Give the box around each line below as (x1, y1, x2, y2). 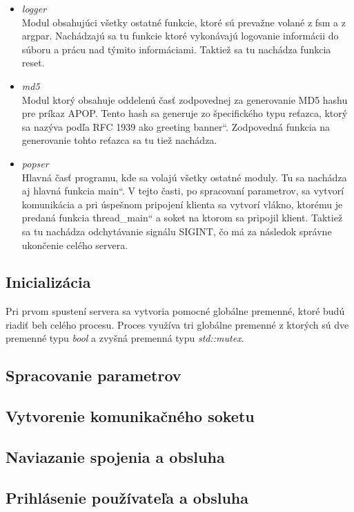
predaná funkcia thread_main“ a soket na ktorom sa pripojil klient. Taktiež (21, 210, 343, 225)
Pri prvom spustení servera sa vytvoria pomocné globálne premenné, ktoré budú (6, 304, 345, 318)
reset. (21, 55, 45, 70)
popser (21, 156, 49, 170)
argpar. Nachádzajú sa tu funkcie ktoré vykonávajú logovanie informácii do (21, 28, 339, 43)
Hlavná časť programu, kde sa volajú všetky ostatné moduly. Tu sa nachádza (21, 170, 347, 184)
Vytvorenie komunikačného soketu (6, 405, 255, 427)
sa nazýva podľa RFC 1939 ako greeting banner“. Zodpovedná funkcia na (21, 119, 331, 134)
